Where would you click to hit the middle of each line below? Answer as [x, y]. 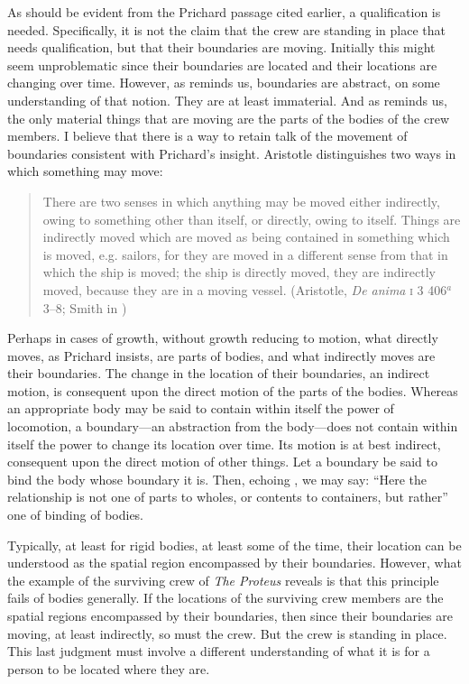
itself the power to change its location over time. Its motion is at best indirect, [224, 444]
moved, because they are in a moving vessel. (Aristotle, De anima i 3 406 [245, 289]
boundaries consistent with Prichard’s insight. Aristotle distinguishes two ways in [232, 153]
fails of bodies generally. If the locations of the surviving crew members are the [225, 598]
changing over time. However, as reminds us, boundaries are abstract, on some [224, 83]
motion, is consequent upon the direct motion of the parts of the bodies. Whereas [233, 390]
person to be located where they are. [109, 668]
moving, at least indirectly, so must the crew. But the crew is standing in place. [227, 633]
